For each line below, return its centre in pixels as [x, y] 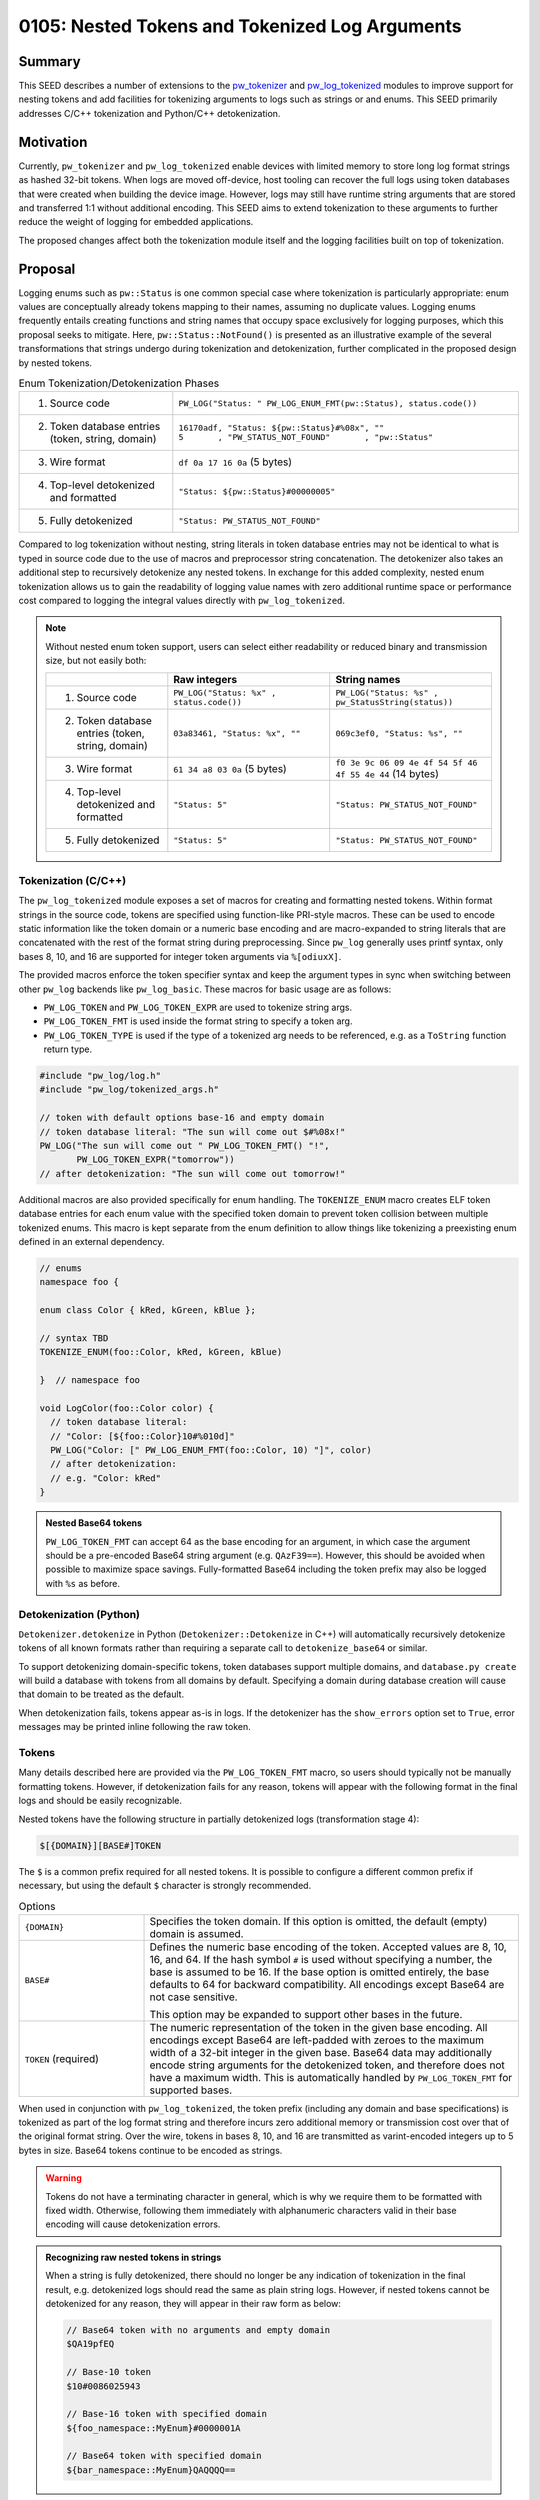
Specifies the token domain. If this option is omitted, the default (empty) [318, 1921]
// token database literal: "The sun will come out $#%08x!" [192, 1131]
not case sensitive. [194, 1997]
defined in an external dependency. [91, 1241]
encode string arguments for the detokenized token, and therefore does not [327, 2065]
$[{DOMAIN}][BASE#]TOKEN [100, 1845]
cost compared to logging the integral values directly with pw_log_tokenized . [181, 600]
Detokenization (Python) [79, 1614]
